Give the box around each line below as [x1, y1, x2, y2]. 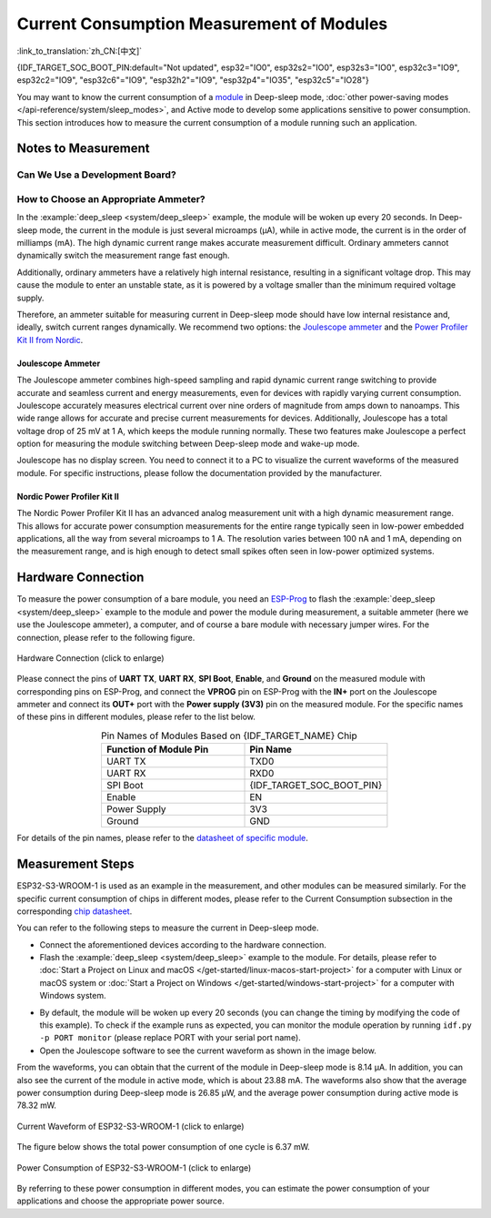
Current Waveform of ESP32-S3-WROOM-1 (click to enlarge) [16, 1121, 245, 1132]
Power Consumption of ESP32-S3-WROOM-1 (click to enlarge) [16, 1162, 252, 1173]
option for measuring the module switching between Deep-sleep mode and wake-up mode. [16, 438, 360, 450]
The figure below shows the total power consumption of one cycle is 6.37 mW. [16, 1142, 311, 1152]
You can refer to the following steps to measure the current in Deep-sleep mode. [16, 922, 319, 933]
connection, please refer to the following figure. [16, 632, 195, 643]
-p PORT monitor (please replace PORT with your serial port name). [39, 1032, 302, 1043]
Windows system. [39, 990, 106, 1001]
